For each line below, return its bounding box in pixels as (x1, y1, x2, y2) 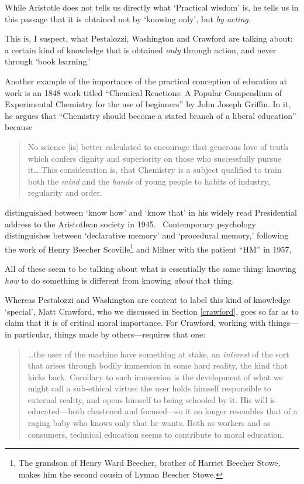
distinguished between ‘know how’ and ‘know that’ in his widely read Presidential (5, 206, 297, 218)
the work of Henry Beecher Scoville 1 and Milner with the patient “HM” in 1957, (5, 241, 292, 255)
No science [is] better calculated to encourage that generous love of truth (27, 140, 289, 152)
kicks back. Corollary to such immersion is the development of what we (27, 370, 283, 383)
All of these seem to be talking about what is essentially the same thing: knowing (5, 262, 296, 274)
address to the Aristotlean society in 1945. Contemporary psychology (5, 217, 256, 230)
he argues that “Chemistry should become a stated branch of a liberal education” (5, 109, 296, 121)
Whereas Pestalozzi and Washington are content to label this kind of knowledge (5, 294, 291, 306)
